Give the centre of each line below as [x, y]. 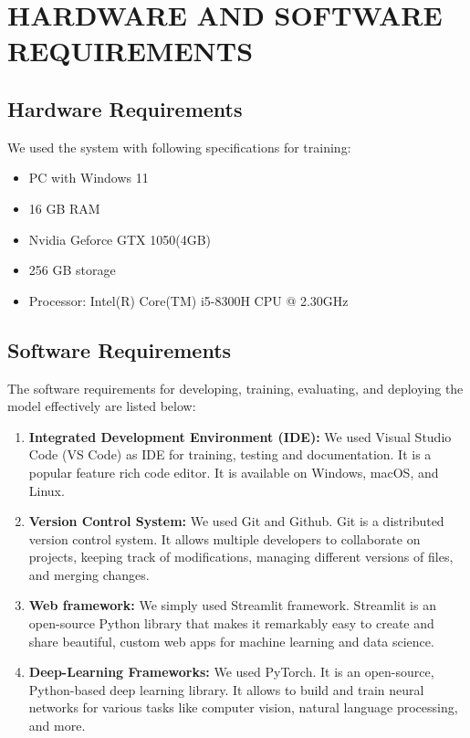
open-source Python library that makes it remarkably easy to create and [231, 623]
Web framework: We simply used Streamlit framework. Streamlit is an [232, 605]
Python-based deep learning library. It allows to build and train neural [226, 689]
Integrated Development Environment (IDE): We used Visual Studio [240, 436]
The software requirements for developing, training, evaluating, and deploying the [235, 388]
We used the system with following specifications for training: [179, 147]
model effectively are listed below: [102, 406]
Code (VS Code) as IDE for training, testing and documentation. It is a [230, 454]
